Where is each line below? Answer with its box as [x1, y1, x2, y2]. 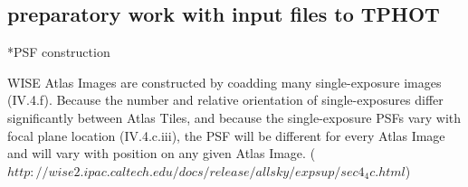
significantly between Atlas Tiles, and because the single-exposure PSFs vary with [7, 108, 462, 126]
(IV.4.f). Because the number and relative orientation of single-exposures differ [7, 90, 444, 109]
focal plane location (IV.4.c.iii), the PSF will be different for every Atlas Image [7, 126, 445, 145]
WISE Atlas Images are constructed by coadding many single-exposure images [7, 72, 442, 91]
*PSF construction [7, 42, 110, 61]
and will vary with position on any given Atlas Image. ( [7, 144, 316, 163]
